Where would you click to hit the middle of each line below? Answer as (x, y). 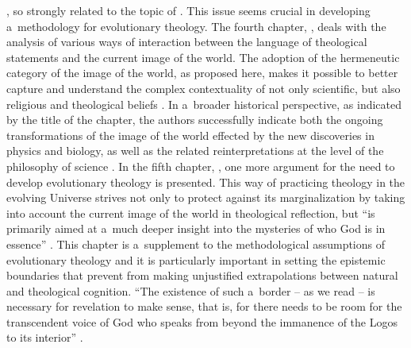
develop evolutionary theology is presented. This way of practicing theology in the (206, 182)
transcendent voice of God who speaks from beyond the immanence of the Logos (202, 321)
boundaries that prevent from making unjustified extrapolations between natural (202, 275)
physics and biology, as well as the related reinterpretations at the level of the (195, 151)
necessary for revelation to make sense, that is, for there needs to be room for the (204, 306)
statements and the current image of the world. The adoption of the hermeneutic (203, 57)
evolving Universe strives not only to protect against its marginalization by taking (206, 197)
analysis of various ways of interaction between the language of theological (187, 42)
